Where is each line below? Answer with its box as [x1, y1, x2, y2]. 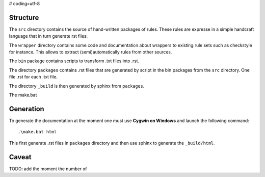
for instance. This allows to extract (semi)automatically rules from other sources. [9, 49, 172, 55]
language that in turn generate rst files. [9, 33, 88, 39]
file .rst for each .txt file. [9, 74, 58, 80]
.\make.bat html [18, 129, 57, 135]
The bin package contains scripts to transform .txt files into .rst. [9, 58, 139, 64]
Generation [9, 104, 44, 113]
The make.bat [9, 92, 37, 98]
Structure [9, 13, 39, 22]
